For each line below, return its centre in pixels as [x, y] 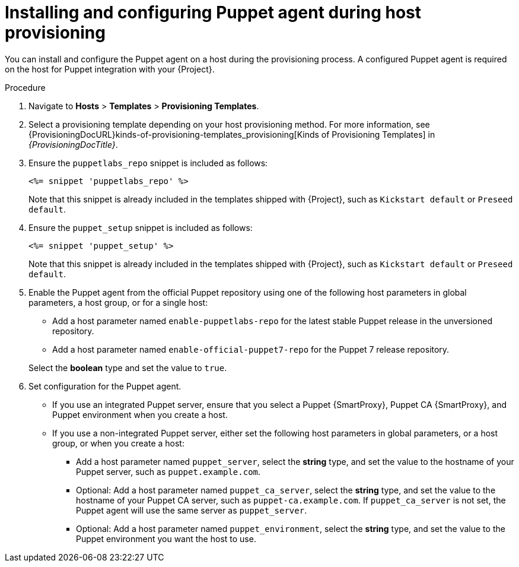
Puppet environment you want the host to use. [166, 539]
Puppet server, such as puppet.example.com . [168, 471]
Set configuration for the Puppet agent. [105, 386]
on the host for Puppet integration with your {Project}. [110, 69]
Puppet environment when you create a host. [140, 414]
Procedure [25, 87]
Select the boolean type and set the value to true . [128, 368]
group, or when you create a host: [118, 443]
